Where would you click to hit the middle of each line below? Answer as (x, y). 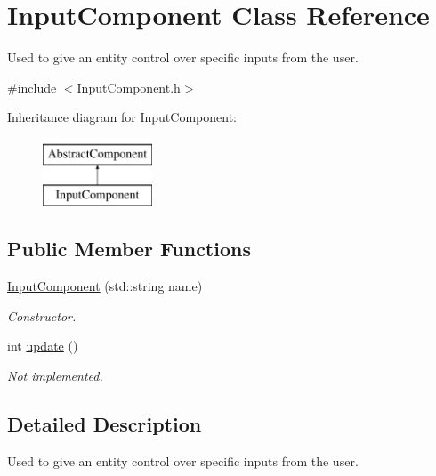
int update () (43, 346)
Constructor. (42, 315)
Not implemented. (55, 376)
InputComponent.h (129, 87)
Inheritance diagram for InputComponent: (122, 117)
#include (32, 87)
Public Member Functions (129, 249)
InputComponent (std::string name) (105, 286)
